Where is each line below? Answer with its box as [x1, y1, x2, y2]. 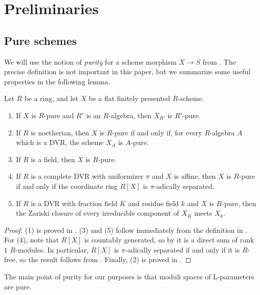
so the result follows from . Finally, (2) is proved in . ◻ [19, 254, 192, 265]
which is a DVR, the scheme [16, 137, 104, 147]
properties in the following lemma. [4, 76, 110, 86]
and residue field [128, 198, 179, 208]
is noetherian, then [31, 127, 89, 137]
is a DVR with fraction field [31, 198, 117, 208]
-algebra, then [108, 110, 152, 120]
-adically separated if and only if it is [125, 244, 240, 255]
